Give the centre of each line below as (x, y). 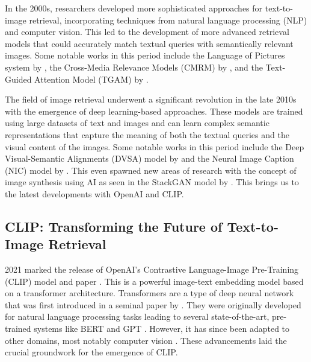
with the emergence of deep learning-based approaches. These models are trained (154, 111)
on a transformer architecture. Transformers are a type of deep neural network (149, 293)
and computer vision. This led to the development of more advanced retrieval (147, 32)
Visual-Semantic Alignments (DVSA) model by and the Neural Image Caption (149, 158)
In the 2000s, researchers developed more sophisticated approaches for (134, 8)
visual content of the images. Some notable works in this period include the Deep (155, 146)
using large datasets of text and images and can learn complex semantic (137, 123)
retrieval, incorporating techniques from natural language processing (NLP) (168, 20)
